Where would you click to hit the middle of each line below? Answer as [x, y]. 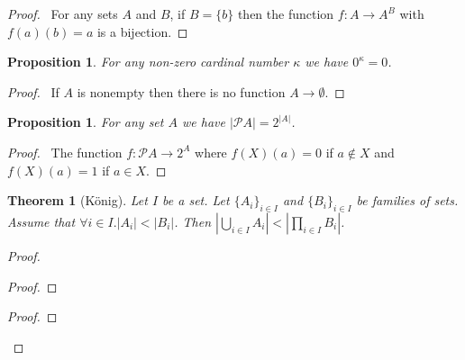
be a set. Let [196, 200]
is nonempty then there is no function [181, 91]
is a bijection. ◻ [142, 31]
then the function [286, 13]
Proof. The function [65, 152]
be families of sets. [407, 200]
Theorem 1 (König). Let [77, 200]
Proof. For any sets [63, 13]
